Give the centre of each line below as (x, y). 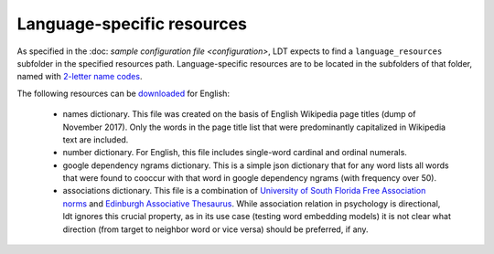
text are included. (96, 139)
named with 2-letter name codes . (80, 77)
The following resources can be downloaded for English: (123, 93)
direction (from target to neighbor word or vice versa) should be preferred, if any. (216, 229)
